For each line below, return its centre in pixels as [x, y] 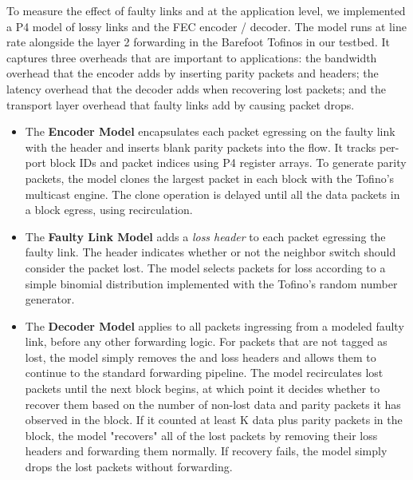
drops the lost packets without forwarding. [129, 467]
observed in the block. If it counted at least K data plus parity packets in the [214, 420]
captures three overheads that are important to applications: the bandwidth [192, 57]
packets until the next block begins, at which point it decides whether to [203, 389]
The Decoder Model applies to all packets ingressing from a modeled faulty [214, 325]
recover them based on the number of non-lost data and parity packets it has [213, 404]
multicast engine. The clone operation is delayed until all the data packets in [212, 194]
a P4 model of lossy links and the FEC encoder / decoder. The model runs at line [206, 26]
